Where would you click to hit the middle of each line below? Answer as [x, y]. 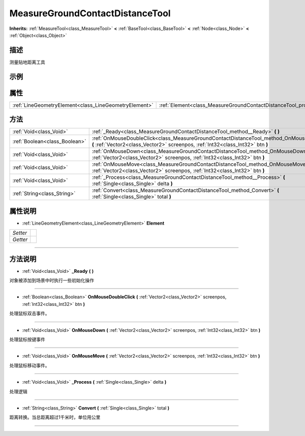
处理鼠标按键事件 [27, 339]
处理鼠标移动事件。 [29, 365]
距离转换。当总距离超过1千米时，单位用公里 [55, 417]
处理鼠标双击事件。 [29, 314]
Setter [20, 233]
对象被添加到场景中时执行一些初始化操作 [52, 281]
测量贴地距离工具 [27, 62]
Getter [20, 240]
